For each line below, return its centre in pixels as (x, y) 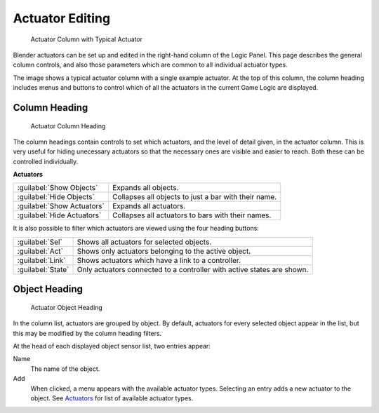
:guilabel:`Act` (40, 251)
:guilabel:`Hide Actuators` (59, 215)
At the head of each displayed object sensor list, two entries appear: (112, 346)
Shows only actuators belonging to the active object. (164, 251)
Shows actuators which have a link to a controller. (159, 260)
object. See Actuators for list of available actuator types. (112, 398)
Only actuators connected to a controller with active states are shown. (193, 269)
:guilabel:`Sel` (40, 242)
